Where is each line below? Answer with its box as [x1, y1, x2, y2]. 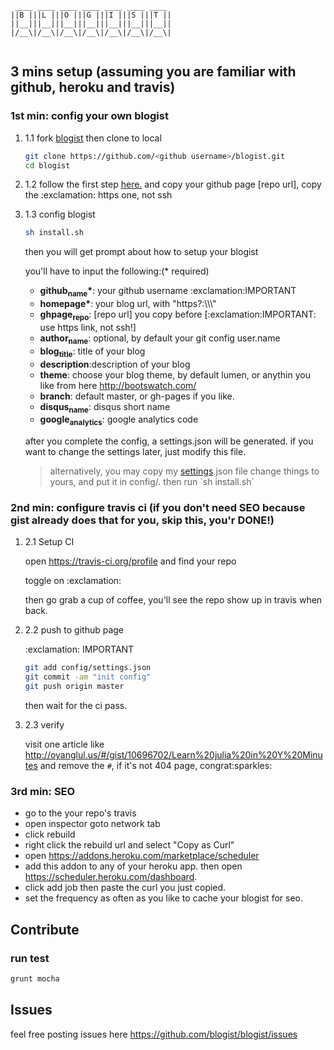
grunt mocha [10, 974, 60, 984]
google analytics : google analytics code [39, 413, 199, 428]
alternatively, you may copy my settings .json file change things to [49, 465, 320, 477]
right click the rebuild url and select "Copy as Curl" [24, 839, 235, 851]
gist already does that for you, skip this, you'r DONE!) [10, 513, 275, 527]
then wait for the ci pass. [24, 700, 128, 712]
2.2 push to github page [24, 624, 125, 636]
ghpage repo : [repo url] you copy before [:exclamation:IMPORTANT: [39, 308, 317, 322]
